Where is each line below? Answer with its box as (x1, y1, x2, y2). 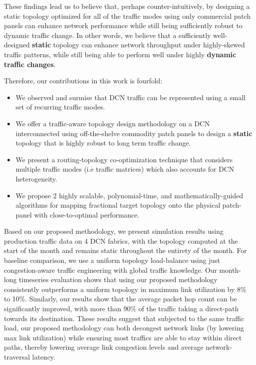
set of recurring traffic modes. (15, 102, 105, 112)
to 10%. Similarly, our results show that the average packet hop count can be (4, 293, 237, 304)
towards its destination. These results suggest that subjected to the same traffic (4, 313, 244, 323)
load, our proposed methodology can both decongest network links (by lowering (4, 323, 244, 333)
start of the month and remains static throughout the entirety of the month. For (4, 245, 247, 255)
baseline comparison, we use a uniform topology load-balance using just (4, 255, 220, 265)
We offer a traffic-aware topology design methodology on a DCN (15, 118, 210, 128)
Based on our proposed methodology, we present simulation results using (4, 226, 224, 236)
